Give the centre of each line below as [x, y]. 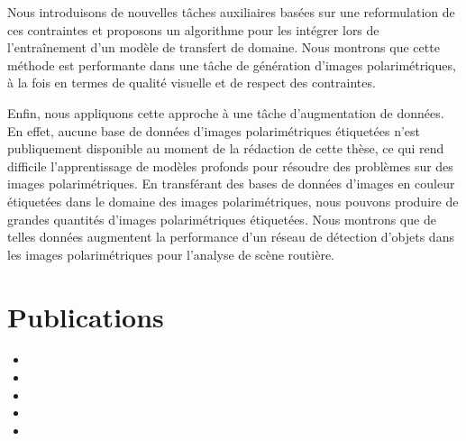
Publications [86, 316]
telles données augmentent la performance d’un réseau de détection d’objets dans [231, 237]
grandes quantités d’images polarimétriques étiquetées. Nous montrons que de [222, 219]
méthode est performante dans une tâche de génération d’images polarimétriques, [232, 64]
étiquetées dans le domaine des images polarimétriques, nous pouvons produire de [233, 201]
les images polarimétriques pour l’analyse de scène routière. [171, 254]
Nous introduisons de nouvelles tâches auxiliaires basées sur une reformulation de [231, 12]
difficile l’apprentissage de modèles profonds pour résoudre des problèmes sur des [230, 165]
